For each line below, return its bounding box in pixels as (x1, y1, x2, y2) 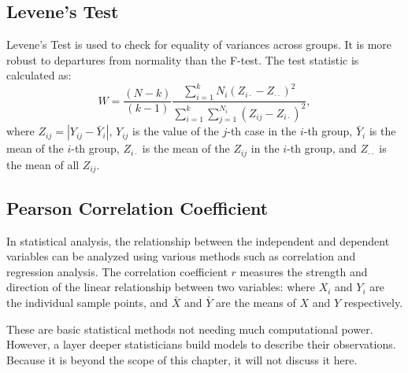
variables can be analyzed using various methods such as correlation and (6, 248, 356, 264)
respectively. (343, 294, 403, 310)
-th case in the (227, 123, 297, 139)
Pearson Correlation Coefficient (6, 195, 269, 220)
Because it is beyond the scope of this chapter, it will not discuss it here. (6, 351, 358, 367)
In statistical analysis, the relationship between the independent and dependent (6, 232, 390, 249)
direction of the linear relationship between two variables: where (6, 279, 315, 295)
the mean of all (6, 156, 80, 172)
